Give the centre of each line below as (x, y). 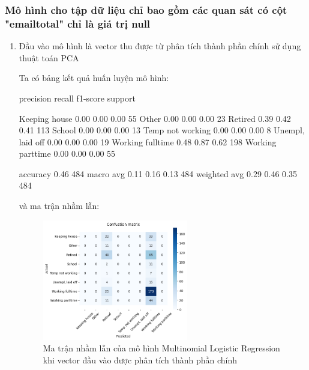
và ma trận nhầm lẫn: (59, 206)
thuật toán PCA (49, 57)
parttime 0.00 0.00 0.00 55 (67, 153)
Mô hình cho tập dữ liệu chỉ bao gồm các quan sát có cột (146, 9)
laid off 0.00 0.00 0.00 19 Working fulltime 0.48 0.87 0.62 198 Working (148, 141)
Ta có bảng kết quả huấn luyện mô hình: (94, 78)
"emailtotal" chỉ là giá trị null (78, 23)
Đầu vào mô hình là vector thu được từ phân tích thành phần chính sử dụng (160, 46)
